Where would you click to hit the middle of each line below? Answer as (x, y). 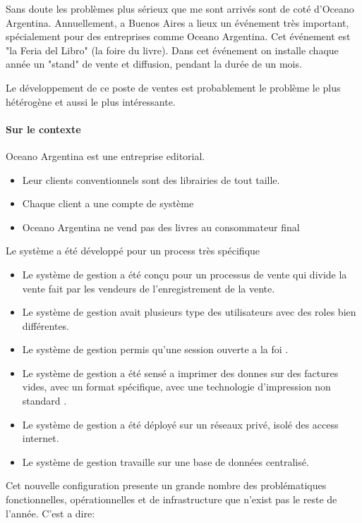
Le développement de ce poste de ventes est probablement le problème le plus (173, 87)
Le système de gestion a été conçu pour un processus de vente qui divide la (185, 274)
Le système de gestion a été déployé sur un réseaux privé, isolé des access (180, 424)
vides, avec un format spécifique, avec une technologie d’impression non (176, 387)
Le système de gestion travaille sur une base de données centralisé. (165, 461)
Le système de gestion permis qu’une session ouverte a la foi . (155, 349)
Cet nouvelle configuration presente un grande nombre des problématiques (166, 485)
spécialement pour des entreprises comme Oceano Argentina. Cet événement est (178, 36)
